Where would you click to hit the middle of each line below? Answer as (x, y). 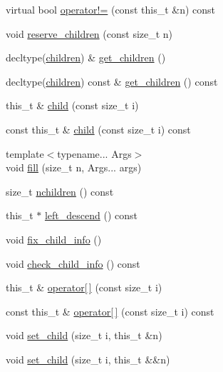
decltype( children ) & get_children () (86, 57)
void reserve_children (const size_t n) (89, 33)
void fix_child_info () (54, 239)
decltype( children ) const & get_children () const (112, 81)
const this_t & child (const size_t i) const (98, 129)
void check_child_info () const (73, 263)
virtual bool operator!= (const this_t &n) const (111, 9)
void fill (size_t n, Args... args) (74, 167)
